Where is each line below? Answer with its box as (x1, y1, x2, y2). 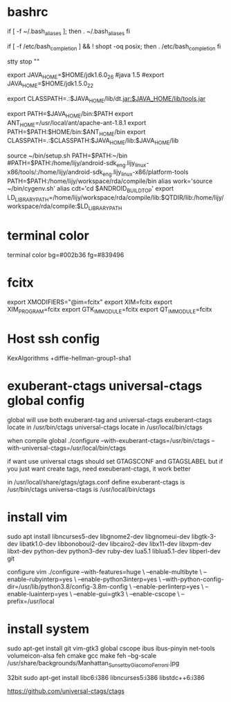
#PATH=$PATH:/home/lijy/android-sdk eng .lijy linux (7, 159, 147, 169)
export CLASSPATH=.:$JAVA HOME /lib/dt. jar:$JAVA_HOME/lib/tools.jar (7, 95, 206, 104)
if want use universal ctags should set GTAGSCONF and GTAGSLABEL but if (7, 457, 223, 465)
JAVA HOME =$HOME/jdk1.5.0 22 (7, 79, 94, 90)
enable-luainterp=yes (7, 589, 68, 598)
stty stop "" (7, 57, 40, 66)
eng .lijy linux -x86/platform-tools (102, 167, 189, 178)
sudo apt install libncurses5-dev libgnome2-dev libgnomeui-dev (7, 532, 190, 540)
